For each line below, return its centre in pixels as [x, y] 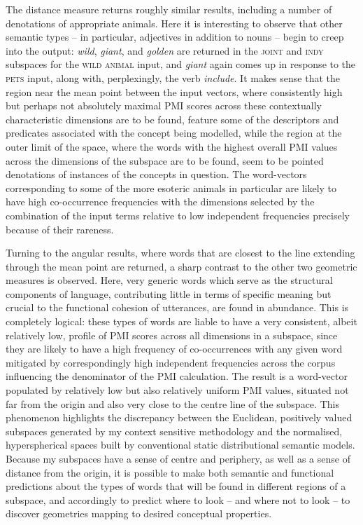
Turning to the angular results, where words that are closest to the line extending [180, 253]
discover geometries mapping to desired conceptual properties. [139, 513]
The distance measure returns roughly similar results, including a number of [169, 9]
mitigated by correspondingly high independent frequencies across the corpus [171, 362]
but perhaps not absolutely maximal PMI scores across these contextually [164, 105]
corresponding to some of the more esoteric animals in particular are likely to [171, 187]
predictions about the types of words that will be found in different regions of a [176, 486]
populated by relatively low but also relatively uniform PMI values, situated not [177, 390]
